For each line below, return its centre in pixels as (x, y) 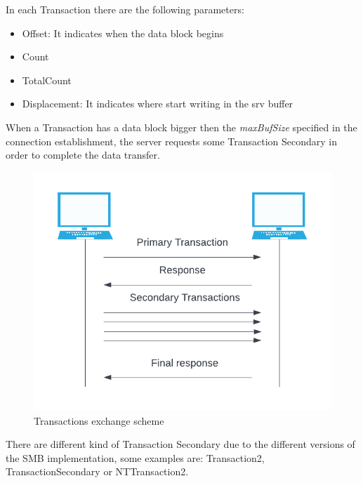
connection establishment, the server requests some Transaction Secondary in (172, 141)
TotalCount (47, 80)
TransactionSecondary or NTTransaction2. (97, 471)
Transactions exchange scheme (99, 420)
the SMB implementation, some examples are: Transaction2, (135, 457)
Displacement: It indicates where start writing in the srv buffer (158, 104)
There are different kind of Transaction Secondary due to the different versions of (180, 444)
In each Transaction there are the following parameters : (125, 9)
